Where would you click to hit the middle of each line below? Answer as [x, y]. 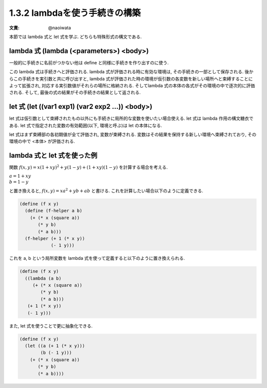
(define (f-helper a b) [54, 211]
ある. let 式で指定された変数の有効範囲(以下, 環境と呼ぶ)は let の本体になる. [86, 125]
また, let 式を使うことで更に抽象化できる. [51, 326]
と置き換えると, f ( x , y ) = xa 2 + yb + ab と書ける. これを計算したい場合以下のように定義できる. [106, 190]
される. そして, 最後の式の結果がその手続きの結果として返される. [75, 93]
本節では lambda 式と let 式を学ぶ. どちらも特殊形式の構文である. [75, 37]
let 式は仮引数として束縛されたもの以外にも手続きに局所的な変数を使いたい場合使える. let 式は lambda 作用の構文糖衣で [131, 118]
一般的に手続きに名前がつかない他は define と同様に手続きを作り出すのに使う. [89, 62]
